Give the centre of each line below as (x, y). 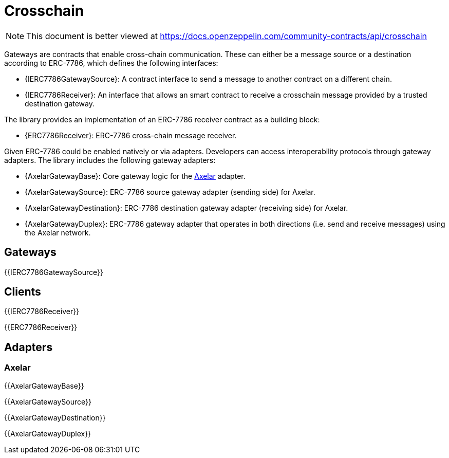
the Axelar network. (58, 232)
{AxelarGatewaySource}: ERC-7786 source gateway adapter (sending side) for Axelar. (170, 192)
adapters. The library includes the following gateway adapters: (110, 160)
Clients (23, 292)
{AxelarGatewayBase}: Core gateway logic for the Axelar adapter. (135, 176)
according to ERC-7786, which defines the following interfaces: (111, 63)
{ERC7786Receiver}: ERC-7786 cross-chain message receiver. (131, 135)
